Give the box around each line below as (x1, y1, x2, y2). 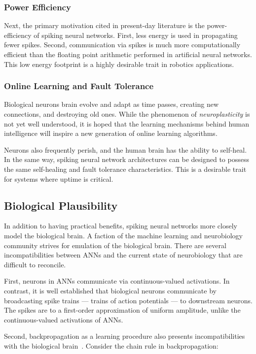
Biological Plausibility (4, 197, 118, 213)
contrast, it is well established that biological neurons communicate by (4, 285, 217, 295)
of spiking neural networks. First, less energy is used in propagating (34, 30, 238, 40)
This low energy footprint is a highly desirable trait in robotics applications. (4, 59, 234, 69)
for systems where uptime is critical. (4, 173, 113, 184)
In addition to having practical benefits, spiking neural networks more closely (4, 221, 237, 231)
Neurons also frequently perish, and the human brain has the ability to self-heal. (4, 144, 247, 155)
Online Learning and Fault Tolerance (4, 80, 154, 92)
